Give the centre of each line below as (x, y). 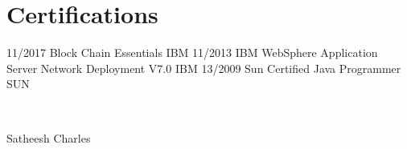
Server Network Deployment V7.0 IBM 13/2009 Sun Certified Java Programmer (204, 68)
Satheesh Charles (49, 137)
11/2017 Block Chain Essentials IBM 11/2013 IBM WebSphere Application (192, 52)
